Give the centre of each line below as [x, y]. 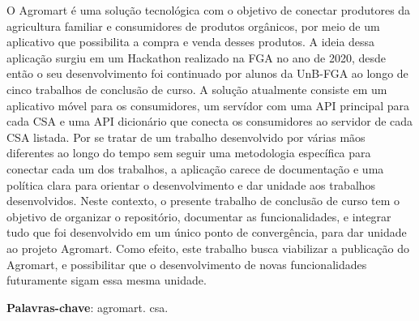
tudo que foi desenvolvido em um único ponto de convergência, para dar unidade [207, 232]
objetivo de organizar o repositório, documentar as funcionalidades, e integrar [199, 216]
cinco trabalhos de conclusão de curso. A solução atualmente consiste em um [197, 89]
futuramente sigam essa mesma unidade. [107, 280]
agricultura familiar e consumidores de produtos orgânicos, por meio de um [193, 26]
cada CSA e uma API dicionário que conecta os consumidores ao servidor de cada [210, 121]
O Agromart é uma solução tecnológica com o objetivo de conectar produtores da [209, 10]
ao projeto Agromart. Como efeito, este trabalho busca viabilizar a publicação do [208, 248]
